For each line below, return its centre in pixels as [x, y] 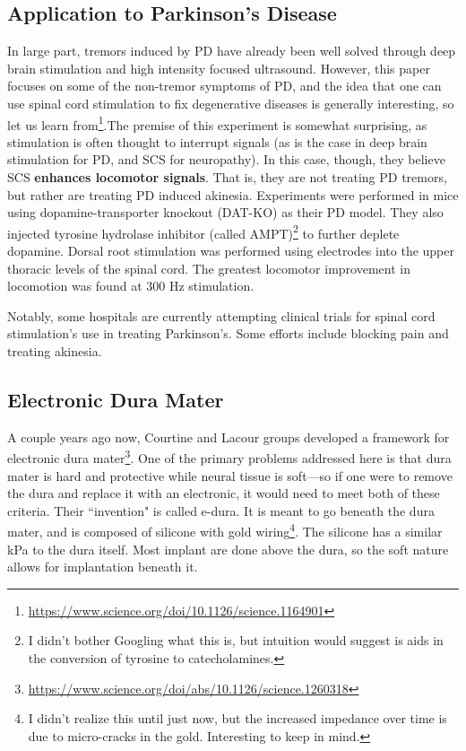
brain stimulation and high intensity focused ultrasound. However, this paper [219, 68]
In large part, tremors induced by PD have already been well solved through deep [232, 51]
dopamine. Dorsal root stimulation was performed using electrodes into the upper [231, 251]
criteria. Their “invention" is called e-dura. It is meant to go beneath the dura [221, 510]
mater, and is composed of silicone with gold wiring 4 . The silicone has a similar [225, 530]
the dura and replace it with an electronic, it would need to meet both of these [224, 493]
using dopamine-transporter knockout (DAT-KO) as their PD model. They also [225, 212]
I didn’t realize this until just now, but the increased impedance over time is [237, 718]
